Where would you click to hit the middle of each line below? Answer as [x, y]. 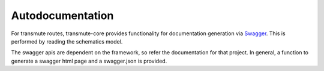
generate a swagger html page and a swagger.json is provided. [89, 61]
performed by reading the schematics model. [67, 41]
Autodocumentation [62, 16]
